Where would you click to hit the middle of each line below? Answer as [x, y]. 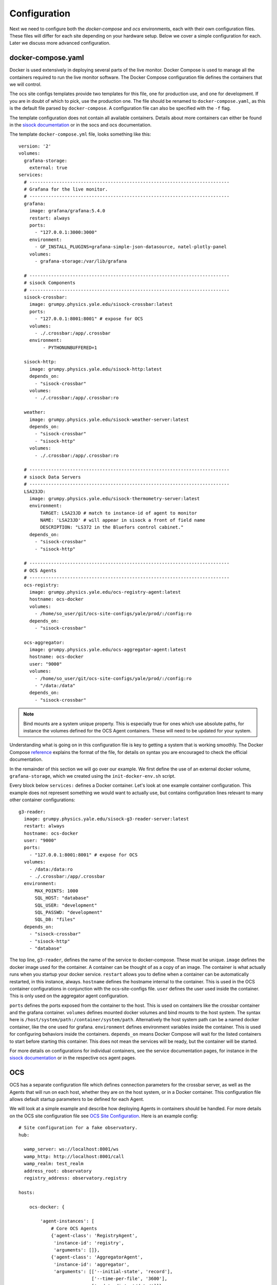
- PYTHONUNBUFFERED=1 [70, 347]
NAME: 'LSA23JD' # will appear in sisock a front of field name [123, 520]
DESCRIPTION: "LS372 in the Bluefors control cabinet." [112, 527]
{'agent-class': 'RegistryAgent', [94, 1236]
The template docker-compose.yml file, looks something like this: [80, 134]
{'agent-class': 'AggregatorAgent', [97, 1257]
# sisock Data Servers [52, 477]
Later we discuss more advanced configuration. [60, 43]
